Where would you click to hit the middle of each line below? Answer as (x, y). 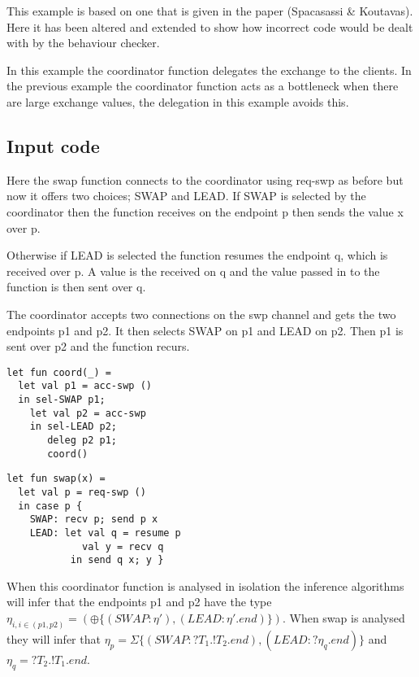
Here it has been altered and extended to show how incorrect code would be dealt (210, 26)
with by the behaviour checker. (83, 43)
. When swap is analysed (343, 618)
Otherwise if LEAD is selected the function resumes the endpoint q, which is (197, 255)
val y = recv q (123, 546)
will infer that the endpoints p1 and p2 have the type (139, 602)
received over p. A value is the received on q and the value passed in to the (193, 271)
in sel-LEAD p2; (73, 427)
